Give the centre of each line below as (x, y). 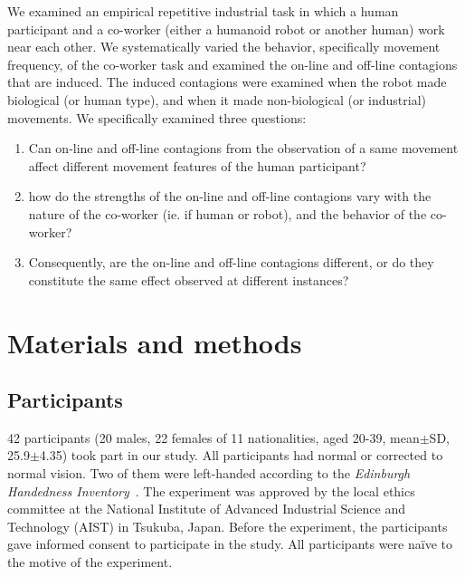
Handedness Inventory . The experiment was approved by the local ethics (211, 490)
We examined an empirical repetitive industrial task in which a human (203, 11)
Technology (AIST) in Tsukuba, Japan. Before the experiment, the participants (228, 526)
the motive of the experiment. (90, 562)
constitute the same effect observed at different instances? (189, 279)
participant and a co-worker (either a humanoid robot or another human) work (226, 29)
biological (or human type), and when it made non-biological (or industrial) (217, 99)
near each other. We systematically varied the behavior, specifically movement (224, 47)
